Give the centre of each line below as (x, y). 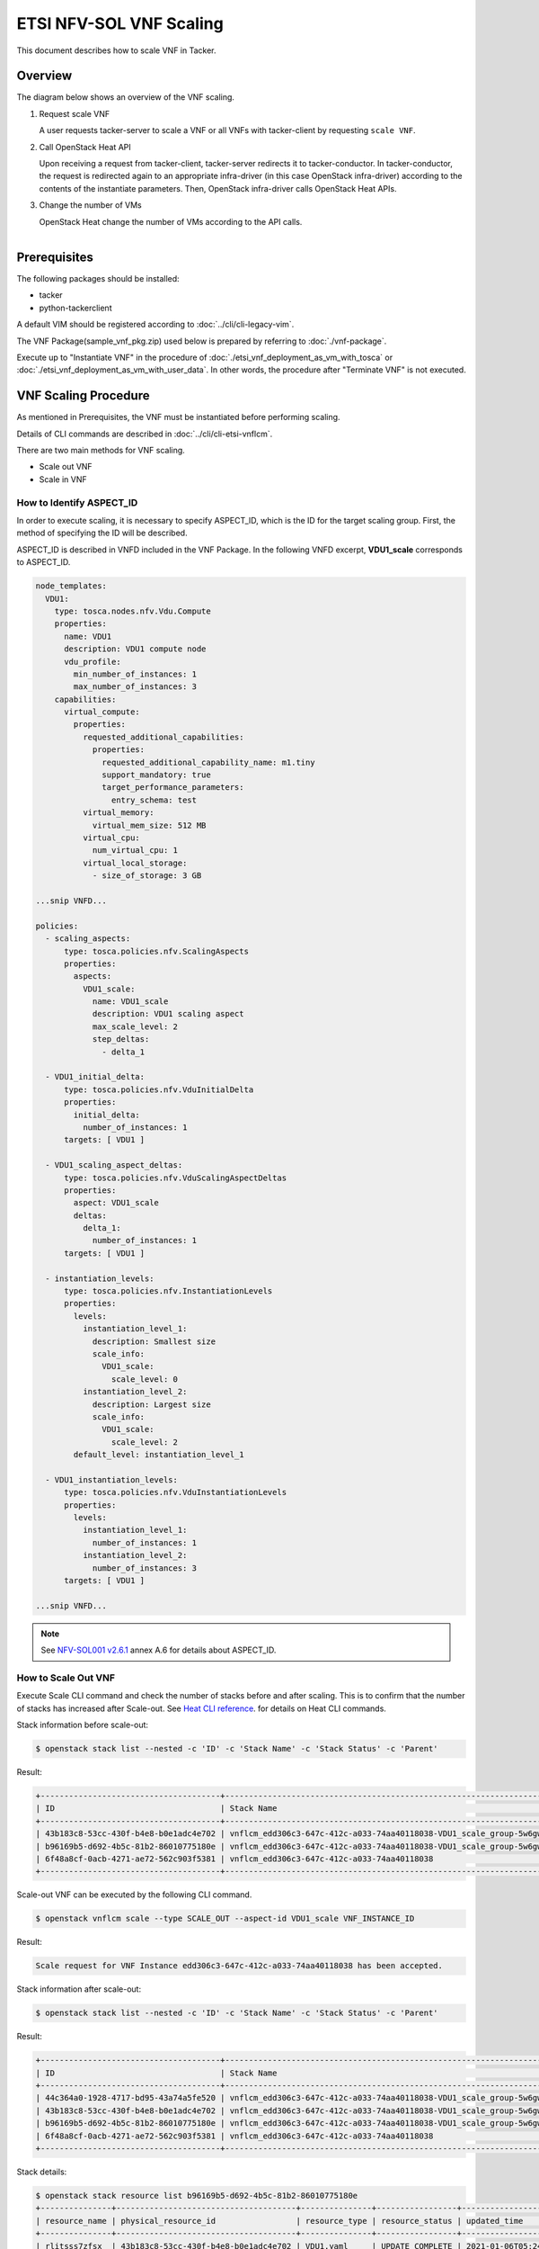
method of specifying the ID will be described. (102, 533)
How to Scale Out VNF (66, 1678)
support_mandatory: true (156, 775)
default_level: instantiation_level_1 (159, 1455)
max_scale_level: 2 (135, 1026)
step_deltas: (121, 1039)
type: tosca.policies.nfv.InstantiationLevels (168, 1291)
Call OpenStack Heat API (85, 147)
